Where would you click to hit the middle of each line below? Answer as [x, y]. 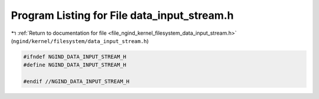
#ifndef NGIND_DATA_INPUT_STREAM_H [75, 57]
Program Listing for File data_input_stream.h [122, 15]
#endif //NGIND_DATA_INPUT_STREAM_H [77, 82]
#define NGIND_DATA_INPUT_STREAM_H [75, 65]
